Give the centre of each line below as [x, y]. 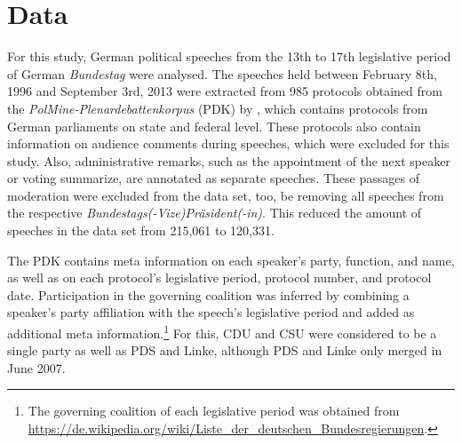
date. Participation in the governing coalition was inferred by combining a [208, 294]
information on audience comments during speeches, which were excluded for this [228, 143]
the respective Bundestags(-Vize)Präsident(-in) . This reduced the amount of [215, 213]
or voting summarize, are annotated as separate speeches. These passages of [213, 178]
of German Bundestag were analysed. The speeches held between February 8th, [222, 73]
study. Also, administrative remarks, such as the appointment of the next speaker [229, 160]
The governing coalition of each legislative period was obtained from [214, 411]
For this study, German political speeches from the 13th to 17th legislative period [229, 56]
